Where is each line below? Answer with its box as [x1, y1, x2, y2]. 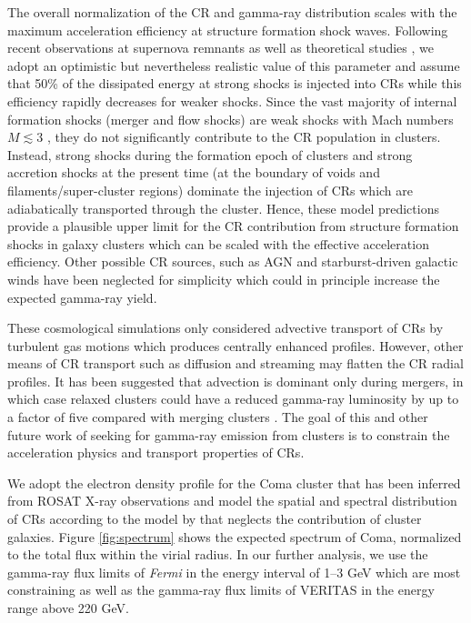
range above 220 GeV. [7, 598, 129, 617]
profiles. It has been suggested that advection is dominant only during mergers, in [7, 371, 464, 390]
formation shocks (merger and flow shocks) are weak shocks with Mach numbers [7, 109, 454, 128]
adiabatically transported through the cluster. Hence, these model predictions [7, 198, 439, 217]
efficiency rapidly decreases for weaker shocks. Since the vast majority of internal [7, 91, 457, 110]
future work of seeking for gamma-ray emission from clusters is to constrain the [7, 425, 450, 444]
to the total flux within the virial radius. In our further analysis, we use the [7, 545, 428, 564]
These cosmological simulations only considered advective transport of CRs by [7, 318, 444, 337]
